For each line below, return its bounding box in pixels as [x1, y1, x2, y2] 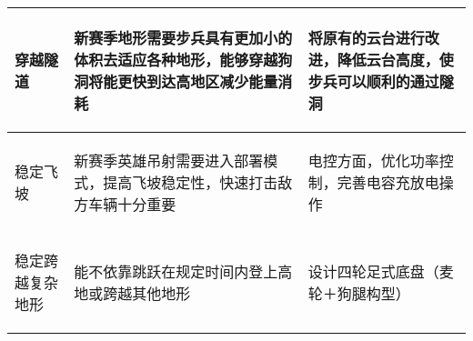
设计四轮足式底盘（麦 [307, 261, 454, 282]
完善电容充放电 [337, 172, 439, 193]
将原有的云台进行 [307, 27, 425, 48]
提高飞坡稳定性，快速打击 [103, 172, 278, 193]
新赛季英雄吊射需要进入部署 [74, 150, 264, 171]
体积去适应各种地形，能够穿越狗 [74, 49, 293, 70]
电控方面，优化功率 [307, 150, 439, 171]
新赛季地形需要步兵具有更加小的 [74, 27, 293, 48]
